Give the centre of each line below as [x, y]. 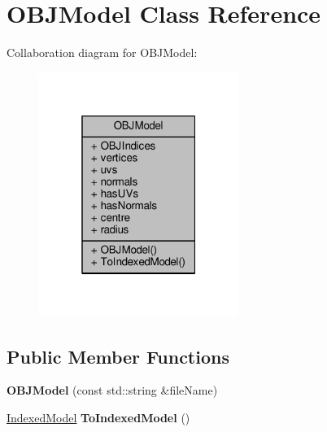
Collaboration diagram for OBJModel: [102, 52]
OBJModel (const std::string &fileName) [112, 390]
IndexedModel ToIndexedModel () [98, 418]
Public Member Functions [118, 356]
